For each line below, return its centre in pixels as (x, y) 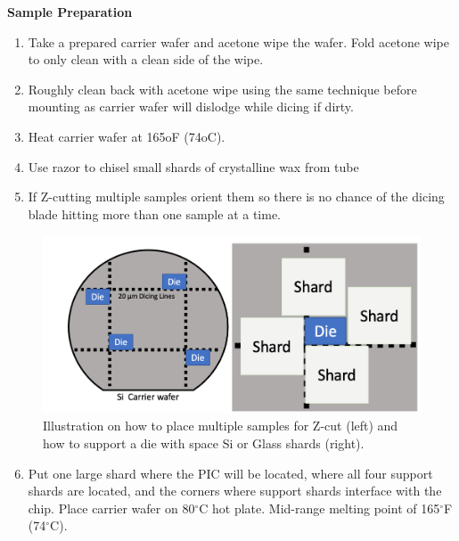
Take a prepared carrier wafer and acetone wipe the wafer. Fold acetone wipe (238, 41)
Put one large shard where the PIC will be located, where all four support (230, 473)
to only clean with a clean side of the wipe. (146, 59)
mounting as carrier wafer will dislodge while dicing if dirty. (191, 107)
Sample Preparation (70, 12)
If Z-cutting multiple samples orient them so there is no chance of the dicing (236, 197)
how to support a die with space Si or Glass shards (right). (204, 443)
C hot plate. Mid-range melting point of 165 (320, 508)
